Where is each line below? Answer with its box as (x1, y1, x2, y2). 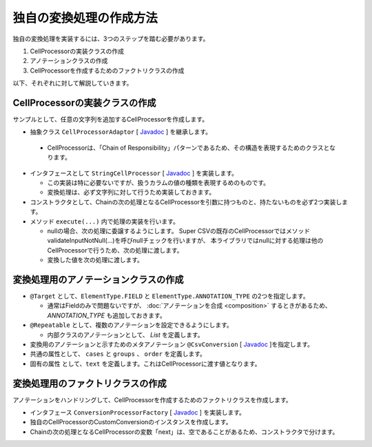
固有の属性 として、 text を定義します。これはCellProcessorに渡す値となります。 (30, 359, 261, 368)
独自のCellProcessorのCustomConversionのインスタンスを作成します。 (30, 418, 232, 426)
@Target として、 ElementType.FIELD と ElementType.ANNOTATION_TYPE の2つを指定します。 (30, 292, 309, 300)
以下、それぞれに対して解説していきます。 (12, 79, 133, 88)
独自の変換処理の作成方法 (12, 10, 158, 26)
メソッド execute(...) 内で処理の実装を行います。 (30, 217, 179, 226)
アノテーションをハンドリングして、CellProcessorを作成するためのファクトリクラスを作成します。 (12, 395, 292, 404)
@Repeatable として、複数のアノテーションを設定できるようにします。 (30, 321, 234, 329)
